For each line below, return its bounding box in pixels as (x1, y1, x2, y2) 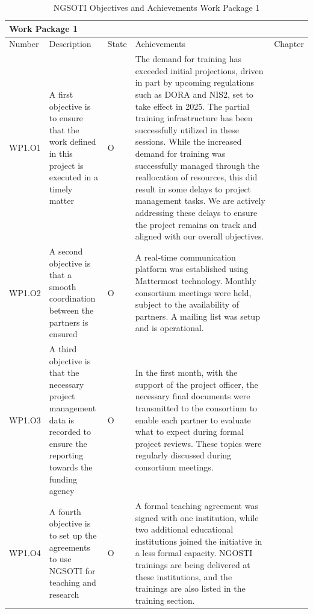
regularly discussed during (135, 449, 232, 461)
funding (49, 472, 78, 485)
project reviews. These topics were (135, 437, 262, 449)
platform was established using (135, 262, 249, 275)
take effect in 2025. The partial (135, 100, 250, 112)
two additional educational (135, 523, 234, 536)
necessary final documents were (135, 390, 250, 402)
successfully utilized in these (135, 123, 239, 136)
